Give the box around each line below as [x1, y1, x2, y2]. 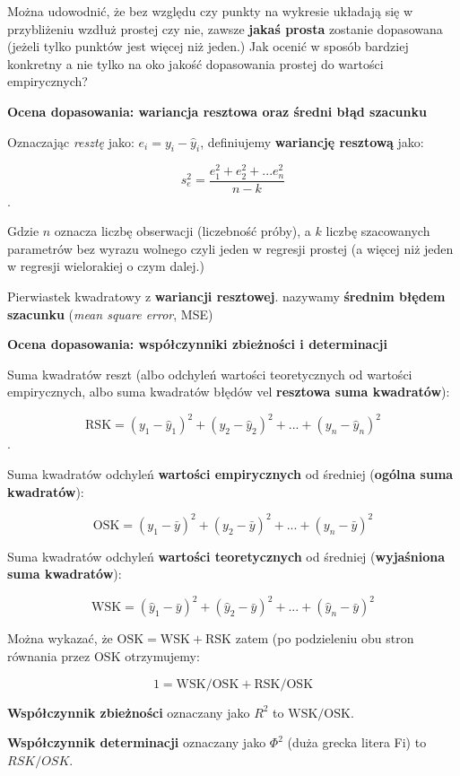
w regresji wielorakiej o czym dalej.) [7, 257, 204, 275]
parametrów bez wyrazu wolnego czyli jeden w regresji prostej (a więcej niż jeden [7, 239, 454, 257]
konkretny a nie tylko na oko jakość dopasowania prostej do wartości [7, 54, 384, 73]
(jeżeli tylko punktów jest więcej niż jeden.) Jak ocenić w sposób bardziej [7, 37, 409, 56]
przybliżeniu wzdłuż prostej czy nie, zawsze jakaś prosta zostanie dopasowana [7, 19, 443, 38]
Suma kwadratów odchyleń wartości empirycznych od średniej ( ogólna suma [7, 465, 454, 484]
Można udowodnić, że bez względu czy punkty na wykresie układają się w [7, 2, 413, 20]
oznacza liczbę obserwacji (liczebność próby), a [54, 222, 311, 240]
